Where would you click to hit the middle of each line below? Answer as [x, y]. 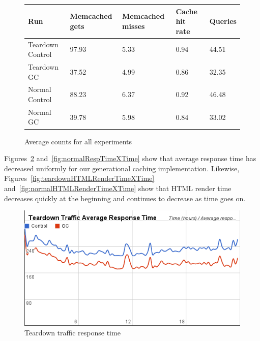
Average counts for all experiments [78, 141]
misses [134, 26]
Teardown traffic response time [73, 333]
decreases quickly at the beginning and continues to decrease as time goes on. [125, 198]
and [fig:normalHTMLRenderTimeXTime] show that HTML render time [118, 188]
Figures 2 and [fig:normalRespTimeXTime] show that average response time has [130, 158]
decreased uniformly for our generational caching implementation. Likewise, [122, 168]
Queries [223, 21]
